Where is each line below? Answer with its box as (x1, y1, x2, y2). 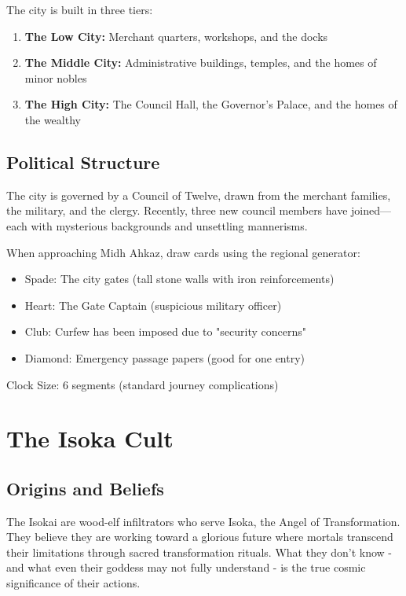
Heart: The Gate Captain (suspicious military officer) (24, 296, 282, 313)
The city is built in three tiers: (6, 2, 153, 17)
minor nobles (24, 69, 87, 86)
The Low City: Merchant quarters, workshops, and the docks (24, 28, 328, 44)
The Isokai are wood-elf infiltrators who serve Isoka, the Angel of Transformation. (6, 513, 401, 529)
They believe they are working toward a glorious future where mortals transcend (6, 528, 393, 545)
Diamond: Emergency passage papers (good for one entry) (24, 349, 305, 366)
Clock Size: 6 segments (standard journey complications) (6, 376, 279, 392)
